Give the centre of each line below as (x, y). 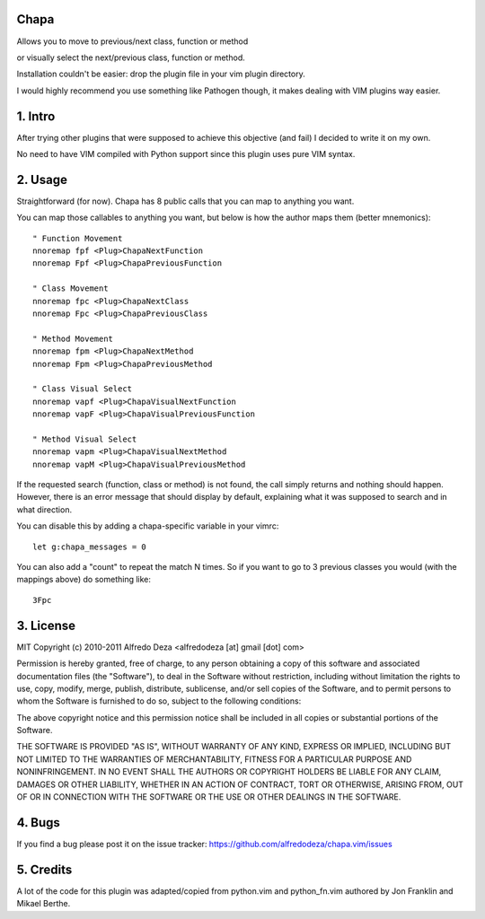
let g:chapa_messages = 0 (90, 547)
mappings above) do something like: (84, 580)
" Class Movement (71, 289)
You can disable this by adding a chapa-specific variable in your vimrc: (148, 526)
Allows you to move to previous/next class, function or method (132, 41)
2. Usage (42, 179)
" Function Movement (78, 238)
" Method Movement (73, 338)
